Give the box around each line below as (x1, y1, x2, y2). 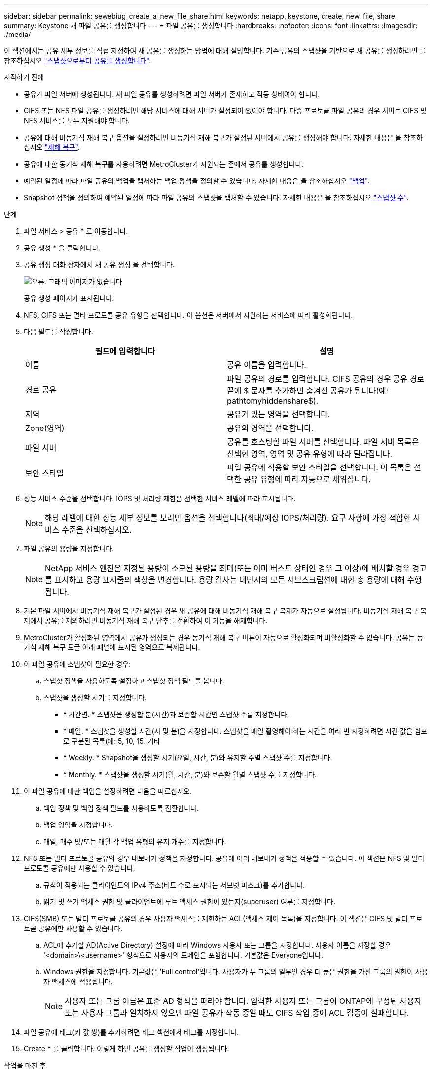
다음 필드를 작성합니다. (24, 327, 93, 336)
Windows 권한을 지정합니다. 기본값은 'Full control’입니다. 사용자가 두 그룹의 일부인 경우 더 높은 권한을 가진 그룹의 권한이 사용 (43, 967, 428, 976)
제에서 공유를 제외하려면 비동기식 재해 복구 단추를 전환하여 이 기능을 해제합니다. (24, 616, 268, 625)
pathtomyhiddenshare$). (227, 396, 319, 406)
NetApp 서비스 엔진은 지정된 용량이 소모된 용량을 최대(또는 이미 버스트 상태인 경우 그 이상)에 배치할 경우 (45, 563, 410, 573)
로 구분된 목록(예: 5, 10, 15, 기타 (63, 737, 160, 745)
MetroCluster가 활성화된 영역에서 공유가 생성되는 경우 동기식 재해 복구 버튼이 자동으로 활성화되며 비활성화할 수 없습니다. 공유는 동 (24, 633, 423, 642)
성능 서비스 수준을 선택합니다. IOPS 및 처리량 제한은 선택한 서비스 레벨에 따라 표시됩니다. (24, 494, 296, 502)
